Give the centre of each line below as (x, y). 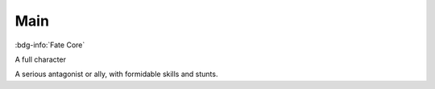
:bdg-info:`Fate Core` (50, 45)
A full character (40, 59)
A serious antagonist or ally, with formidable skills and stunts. (116, 74)
